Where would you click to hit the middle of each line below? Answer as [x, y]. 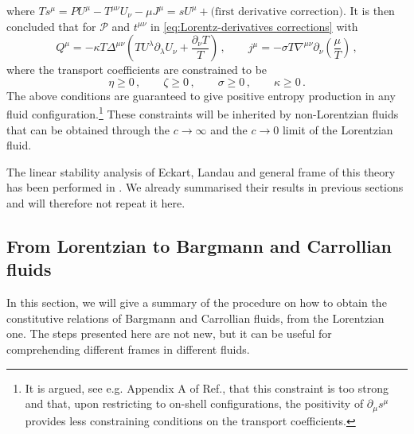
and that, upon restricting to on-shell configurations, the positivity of [194, 403]
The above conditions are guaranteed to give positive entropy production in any [201, 95]
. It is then [369, 10]
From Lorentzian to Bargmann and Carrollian [199, 245]
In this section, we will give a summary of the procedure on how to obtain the [197, 302]
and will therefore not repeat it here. [96, 203]
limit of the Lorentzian [338, 129]
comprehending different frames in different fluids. [128, 349]
